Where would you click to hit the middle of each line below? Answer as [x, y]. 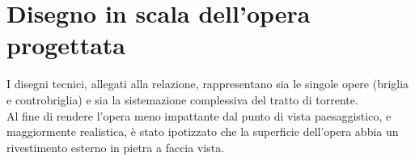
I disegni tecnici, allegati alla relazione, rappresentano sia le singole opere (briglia [208, 84]
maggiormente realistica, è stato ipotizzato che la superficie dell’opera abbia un [203, 131]
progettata [66, 45]
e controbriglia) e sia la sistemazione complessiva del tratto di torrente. [182, 99]
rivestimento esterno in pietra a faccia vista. [116, 147]
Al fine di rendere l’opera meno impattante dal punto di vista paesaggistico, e [199, 115]
